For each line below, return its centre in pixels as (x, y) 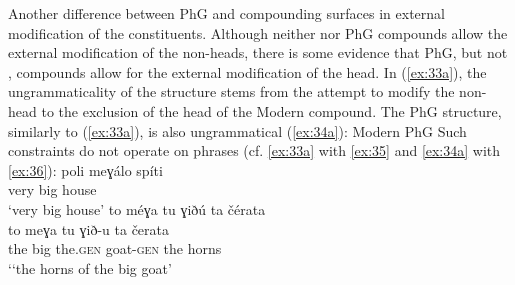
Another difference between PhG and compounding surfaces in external (226, 13)
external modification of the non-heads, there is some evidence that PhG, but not (258, 52)
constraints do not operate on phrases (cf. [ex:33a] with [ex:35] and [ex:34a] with (254, 150)
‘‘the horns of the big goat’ (90, 267)
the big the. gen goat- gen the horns (115, 248)
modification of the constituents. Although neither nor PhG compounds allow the (258, 32)
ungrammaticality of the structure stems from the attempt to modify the (231, 91)
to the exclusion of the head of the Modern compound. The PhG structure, (271, 110)
